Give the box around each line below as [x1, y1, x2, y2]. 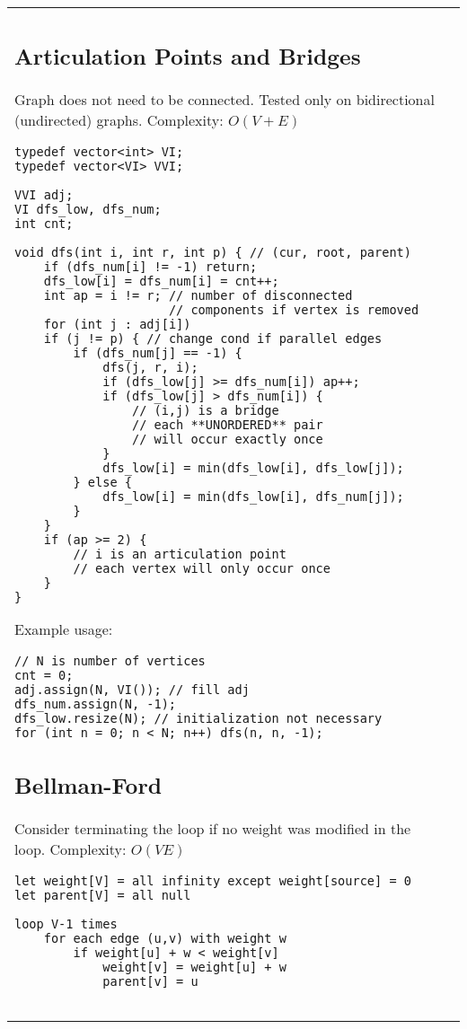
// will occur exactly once [131, 431, 323, 446]
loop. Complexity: [14, 839, 127, 859]
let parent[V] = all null [14, 888, 191, 902]
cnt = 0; [14, 667, 74, 682]
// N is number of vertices [14, 653, 206, 668]
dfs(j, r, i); [102, 359, 198, 374]
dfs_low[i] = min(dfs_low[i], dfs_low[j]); [102, 460, 404, 475]
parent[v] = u [102, 974, 198, 989]
